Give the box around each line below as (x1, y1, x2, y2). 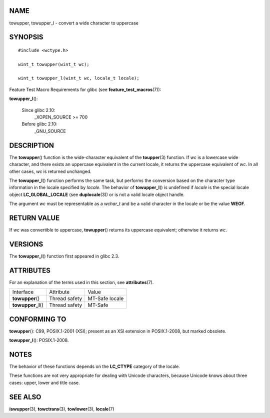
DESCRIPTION (9, 141, 54, 149)
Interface (12, 288, 34, 295)
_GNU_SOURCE (34, 128, 66, 134)
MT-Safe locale (87, 295, 124, 302)
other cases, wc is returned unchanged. (9, 168, 92, 174)
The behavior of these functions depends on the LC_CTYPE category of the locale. (9, 363, 180, 369)
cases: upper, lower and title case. (9, 379, 80, 385)
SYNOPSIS (9, 33, 43, 41)
